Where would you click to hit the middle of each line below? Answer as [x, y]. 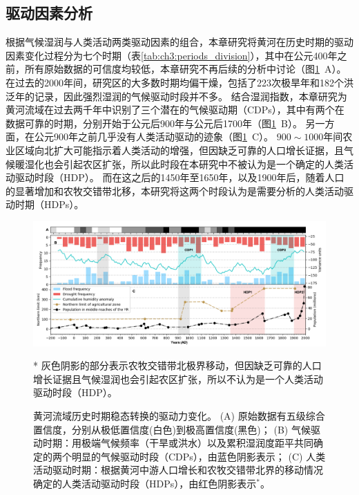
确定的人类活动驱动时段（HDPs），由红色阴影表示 [145, 483]
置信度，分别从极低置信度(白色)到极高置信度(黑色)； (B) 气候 [172, 429]
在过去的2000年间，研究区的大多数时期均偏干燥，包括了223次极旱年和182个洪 [179, 82]
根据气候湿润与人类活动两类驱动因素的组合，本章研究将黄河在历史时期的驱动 [179, 42]
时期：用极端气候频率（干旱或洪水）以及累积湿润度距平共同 [178, 443]
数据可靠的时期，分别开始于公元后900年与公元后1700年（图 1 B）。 [154, 123]
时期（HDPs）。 [49, 204]
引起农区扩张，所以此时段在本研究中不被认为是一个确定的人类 [203, 164]
